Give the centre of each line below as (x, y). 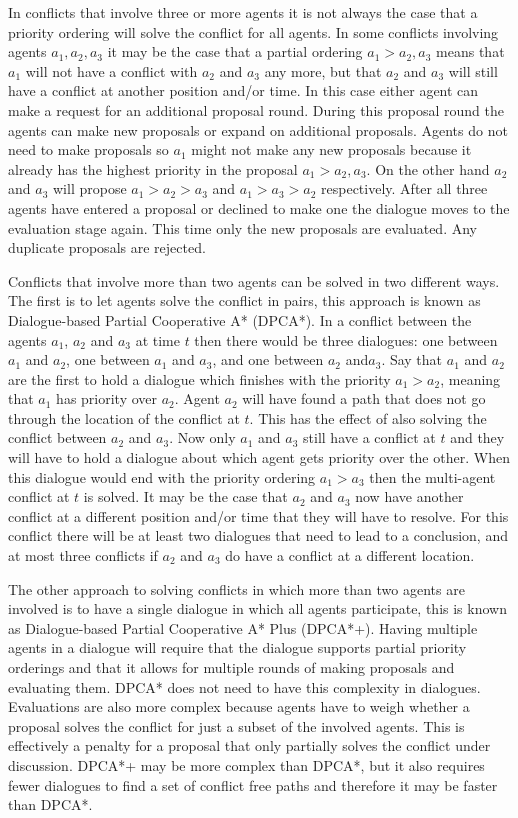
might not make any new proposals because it (331, 149)
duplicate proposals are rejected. (107, 247)
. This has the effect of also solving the (368, 417)
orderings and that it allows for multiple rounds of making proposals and (231, 667)
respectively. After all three (404, 188)
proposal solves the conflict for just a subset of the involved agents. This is (236, 725)
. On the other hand (428, 168)
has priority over (107, 398)
